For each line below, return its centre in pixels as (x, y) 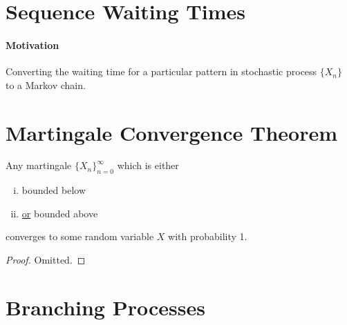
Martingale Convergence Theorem (172, 132)
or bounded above (60, 213)
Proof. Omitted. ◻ (46, 260)
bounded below (54, 190)
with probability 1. (208, 236)
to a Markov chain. (46, 85)
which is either (148, 165)
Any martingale (39, 165)
